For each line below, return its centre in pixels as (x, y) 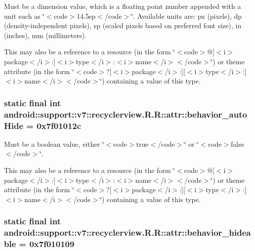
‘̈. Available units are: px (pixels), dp (187, 16)
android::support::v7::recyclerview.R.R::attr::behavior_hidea (127, 232)
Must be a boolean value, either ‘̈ (54, 144)
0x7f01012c (59, 125)
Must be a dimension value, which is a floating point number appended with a (123, 6)
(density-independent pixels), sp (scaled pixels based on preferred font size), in (123, 25)
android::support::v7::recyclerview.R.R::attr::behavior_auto (126, 114)
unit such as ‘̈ (24, 16)
